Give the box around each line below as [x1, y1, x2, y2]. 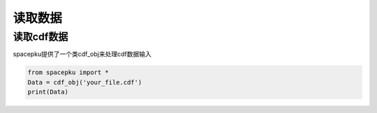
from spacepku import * [27, 69, 110, 76]
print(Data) [27, 88, 69, 96]
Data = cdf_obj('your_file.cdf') [27, 78, 142, 86]
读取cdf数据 [13, 31, 68, 43]
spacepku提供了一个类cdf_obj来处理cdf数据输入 [13, 50, 151, 58]
